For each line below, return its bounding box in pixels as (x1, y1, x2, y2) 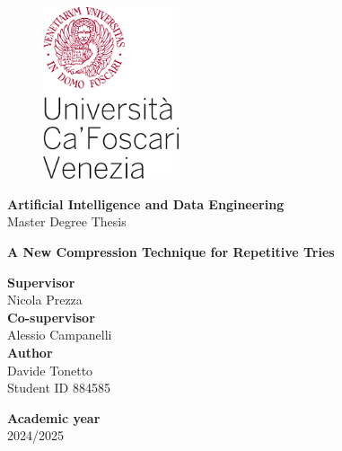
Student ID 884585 (7, 378, 110, 397)
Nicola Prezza (7, 290, 83, 309)
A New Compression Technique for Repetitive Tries (7, 243, 335, 261)
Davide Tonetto (7, 360, 93, 379)
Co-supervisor (7, 307, 95, 326)
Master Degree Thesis (7, 212, 127, 231)
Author (7, 342, 53, 361)
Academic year (7, 408, 101, 427)
